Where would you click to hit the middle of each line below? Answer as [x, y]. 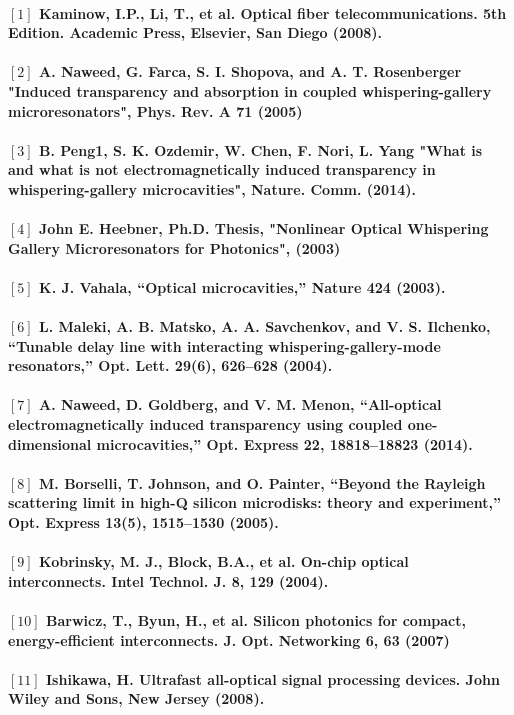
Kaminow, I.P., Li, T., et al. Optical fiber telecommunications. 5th [273, 12]
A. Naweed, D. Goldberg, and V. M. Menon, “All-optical [240, 404]
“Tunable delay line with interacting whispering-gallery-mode [224, 345]
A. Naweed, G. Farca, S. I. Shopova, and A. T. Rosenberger [250, 71]
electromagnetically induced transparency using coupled [205, 424]
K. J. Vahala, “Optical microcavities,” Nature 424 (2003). [242, 286]
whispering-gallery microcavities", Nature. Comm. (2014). [212, 188]
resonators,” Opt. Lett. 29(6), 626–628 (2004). [170, 365]
